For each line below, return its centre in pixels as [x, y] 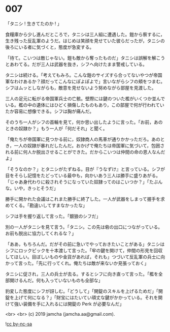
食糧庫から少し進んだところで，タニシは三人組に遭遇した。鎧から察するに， [85, 34]
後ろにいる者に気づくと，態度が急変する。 [50, 47]
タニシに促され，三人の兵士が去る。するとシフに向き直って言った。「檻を [82, 274]
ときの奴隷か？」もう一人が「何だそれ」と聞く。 [56, 128]
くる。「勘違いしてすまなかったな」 [50, 205]
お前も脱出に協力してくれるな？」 [41, 233]
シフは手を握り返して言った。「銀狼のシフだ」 [53, 216]
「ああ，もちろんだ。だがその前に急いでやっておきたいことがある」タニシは [85, 244]
